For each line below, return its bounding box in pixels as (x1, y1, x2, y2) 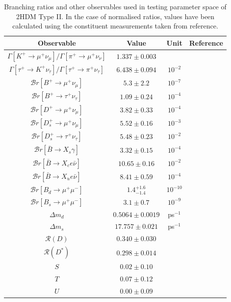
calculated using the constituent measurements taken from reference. (12, 21, 218, 31)
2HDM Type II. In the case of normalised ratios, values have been (16, 11, 215, 21)
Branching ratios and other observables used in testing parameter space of (4, 1, 227, 11)
